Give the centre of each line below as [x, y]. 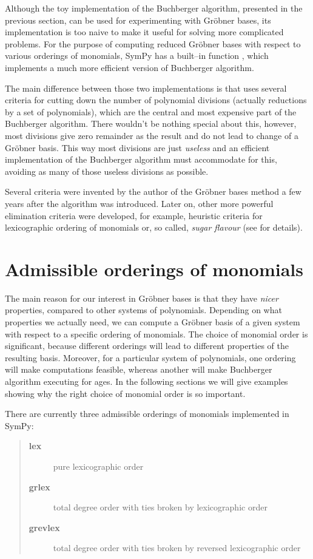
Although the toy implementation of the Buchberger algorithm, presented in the [154, 8]
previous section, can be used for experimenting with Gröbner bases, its [138, 20]
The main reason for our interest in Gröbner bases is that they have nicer [142, 298]
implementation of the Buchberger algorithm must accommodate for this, [141, 159]
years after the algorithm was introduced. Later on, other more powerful [139, 203]
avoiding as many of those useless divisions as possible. [107, 171]
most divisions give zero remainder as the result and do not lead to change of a [152, 135]
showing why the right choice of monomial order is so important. [125, 393]
